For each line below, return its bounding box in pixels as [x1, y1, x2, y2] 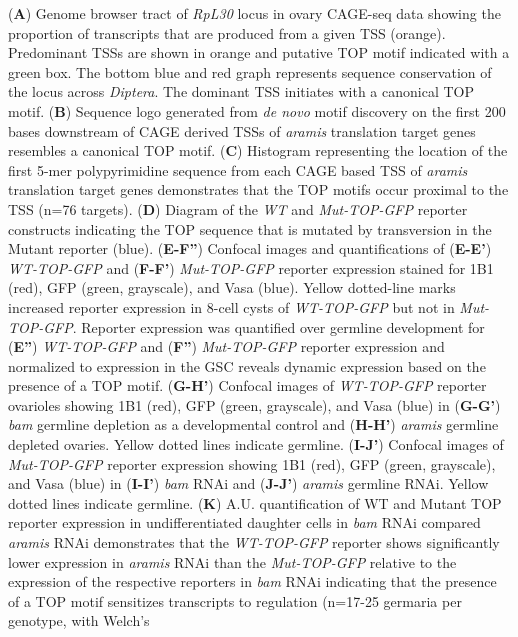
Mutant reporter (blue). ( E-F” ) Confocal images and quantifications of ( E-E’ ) [8, 238, 492, 259]
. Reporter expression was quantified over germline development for [72, 316, 485, 337]
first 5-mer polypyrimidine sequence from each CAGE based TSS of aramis [8, 159, 468, 180]
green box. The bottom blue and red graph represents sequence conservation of [8, 61, 492, 82]
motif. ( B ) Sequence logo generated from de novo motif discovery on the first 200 [8, 100, 506, 121]
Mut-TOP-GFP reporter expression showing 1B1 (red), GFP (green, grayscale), [8, 453, 496, 474]
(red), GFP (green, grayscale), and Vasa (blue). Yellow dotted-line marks [8, 277, 456, 298]
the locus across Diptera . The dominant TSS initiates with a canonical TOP [8, 81, 475, 102]
